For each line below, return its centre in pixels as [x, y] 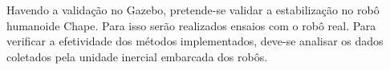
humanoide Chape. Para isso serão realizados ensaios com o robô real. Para [191, 25]
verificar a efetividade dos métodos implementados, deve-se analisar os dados [195, 41]
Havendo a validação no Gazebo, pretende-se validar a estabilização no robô [193, 10]
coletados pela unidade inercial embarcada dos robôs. [137, 56]
